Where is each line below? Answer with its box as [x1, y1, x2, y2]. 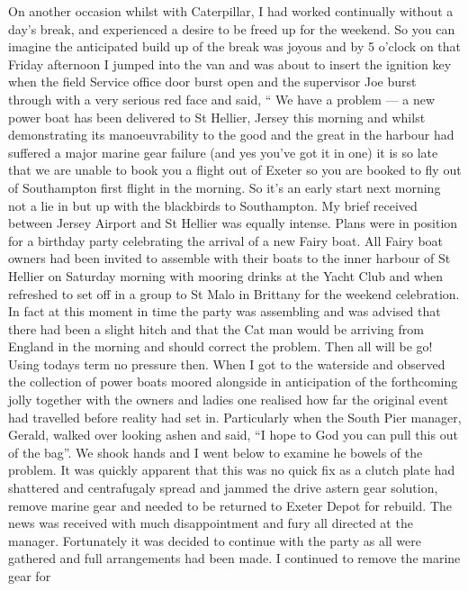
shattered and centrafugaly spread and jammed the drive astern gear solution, [8, 478, 438, 497]
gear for [8, 567, 51, 585]
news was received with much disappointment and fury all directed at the [8, 514, 413, 532]
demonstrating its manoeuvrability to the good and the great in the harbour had [8, 125, 454, 144]
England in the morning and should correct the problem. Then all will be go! [8, 337, 433, 356]
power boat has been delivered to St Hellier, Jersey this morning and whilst [8, 107, 426, 126]
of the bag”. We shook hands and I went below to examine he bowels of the [8, 442, 423, 461]
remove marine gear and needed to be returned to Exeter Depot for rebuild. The [8, 496, 453, 514]
